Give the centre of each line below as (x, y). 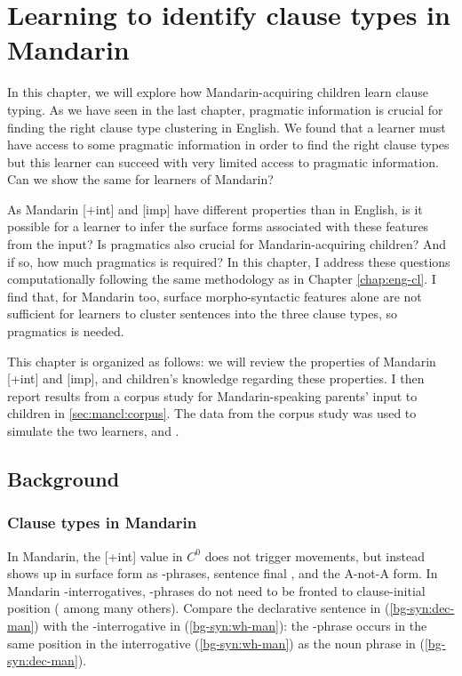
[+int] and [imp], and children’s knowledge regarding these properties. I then (216, 378)
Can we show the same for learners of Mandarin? (140, 179)
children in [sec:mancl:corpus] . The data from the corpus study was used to (212, 413)
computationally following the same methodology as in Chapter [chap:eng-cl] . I (222, 279)
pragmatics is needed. (66, 331)
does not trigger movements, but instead (315, 555)
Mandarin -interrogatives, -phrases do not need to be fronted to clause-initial (216, 590)
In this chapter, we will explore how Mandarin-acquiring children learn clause (218, 92)
